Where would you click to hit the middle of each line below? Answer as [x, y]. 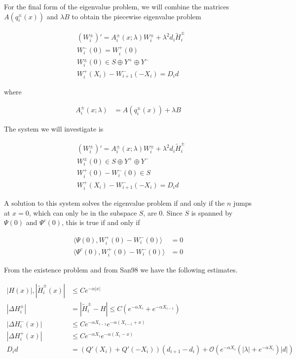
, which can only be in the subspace [83, 212]
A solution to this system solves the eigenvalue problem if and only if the [114, 202]
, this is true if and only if [101, 222]
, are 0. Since [163, 212]
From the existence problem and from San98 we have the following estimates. [121, 270]
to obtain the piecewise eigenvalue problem [136, 16]
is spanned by [212, 212]
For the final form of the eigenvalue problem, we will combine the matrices [117, 6]
